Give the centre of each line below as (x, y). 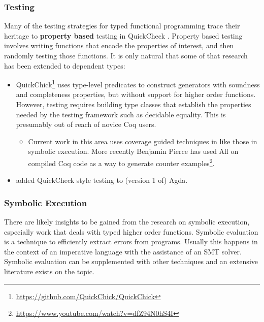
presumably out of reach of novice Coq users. (86, 124)
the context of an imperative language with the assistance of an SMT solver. (123, 251)
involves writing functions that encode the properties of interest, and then (119, 45)
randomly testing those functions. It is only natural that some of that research (126, 55)
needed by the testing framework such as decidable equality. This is (121, 114)
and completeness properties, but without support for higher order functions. (136, 94)
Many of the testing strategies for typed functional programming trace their (122, 26)
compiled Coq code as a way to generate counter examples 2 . (121, 162)
